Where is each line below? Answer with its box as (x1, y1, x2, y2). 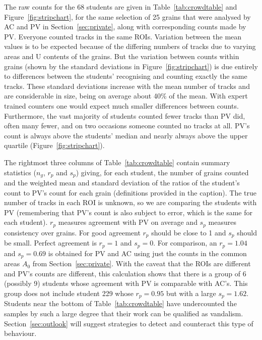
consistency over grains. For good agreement (4, 227, 141, 237)
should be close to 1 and (151, 227, 226, 237)
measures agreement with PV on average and (58, 217, 198, 227)
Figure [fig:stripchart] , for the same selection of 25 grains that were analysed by (4, 11, 251, 22)
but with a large (166, 287, 216, 298)
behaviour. (4, 328, 37, 338)
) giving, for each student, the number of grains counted (76, 167, 249, 177)
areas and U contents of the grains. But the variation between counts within (4, 51, 239, 61)
